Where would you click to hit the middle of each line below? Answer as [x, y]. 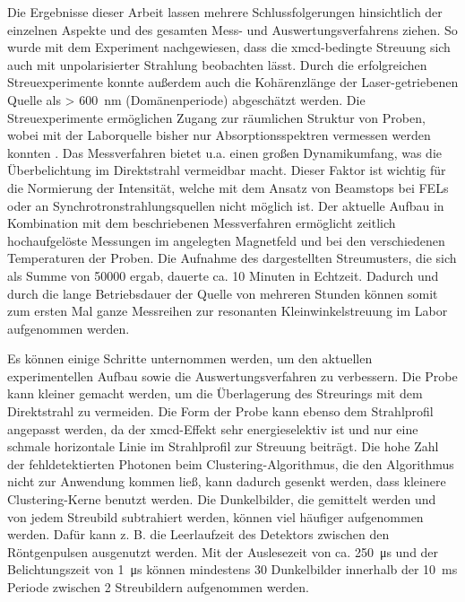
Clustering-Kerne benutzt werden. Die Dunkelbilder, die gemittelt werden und [222, 499]
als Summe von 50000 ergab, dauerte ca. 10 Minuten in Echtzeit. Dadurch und [223, 275]
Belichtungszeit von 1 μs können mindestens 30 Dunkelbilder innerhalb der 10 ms [232, 569]
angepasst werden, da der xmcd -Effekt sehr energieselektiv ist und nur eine [213, 428]
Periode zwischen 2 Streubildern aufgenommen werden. [158, 587]
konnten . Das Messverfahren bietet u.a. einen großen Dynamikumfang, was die [224, 152]
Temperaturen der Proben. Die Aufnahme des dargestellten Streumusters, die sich [232, 258]
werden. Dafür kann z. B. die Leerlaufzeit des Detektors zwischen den [198, 534]
